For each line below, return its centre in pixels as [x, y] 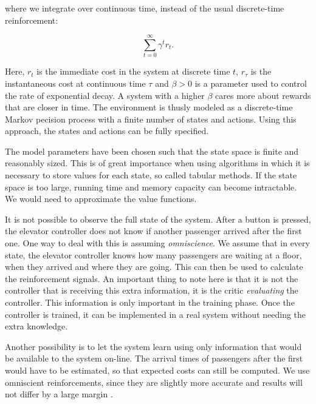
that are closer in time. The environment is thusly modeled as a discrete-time [149, 107]
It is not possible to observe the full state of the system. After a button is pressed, [158, 219]
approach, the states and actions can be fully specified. [107, 131]
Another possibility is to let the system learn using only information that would [153, 346]
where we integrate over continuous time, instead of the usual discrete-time [145, 8]
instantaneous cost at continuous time [75, 83]
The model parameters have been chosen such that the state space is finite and [152, 151]
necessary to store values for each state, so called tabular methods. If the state [151, 175]
